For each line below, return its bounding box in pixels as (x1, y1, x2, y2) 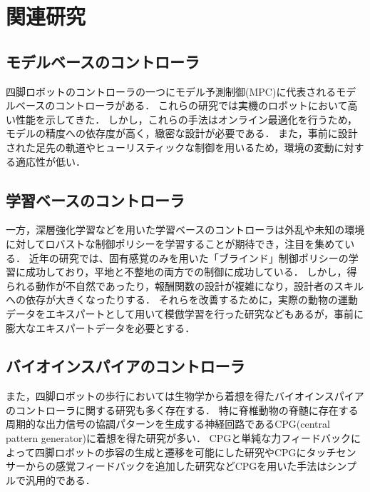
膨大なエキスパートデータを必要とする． (6, 320, 195, 335)
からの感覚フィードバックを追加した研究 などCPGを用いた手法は (25, 458, 327, 473)
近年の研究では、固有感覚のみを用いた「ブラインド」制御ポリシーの (29, 250, 349, 265)
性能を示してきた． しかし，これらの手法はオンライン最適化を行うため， (15, 111, 358, 126)
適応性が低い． (15, 154, 86, 169)
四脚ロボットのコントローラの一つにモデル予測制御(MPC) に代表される (6, 84, 336, 99)
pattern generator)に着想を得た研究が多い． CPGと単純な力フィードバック (6, 431, 351, 446)
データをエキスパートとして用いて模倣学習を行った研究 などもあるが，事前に (6, 306, 364, 321)
